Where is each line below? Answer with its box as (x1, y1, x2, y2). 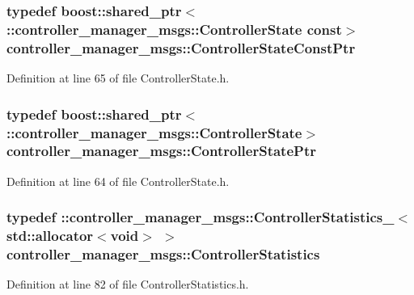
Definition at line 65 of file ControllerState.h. (6, 70, 230, 86)
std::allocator (6, 225, 94, 246)
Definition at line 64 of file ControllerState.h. (6, 172, 230, 189)
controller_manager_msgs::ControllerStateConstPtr (6, 37, 356, 57)
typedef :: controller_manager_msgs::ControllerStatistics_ (6, 207, 395, 227)
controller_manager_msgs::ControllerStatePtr (6, 141, 316, 161)
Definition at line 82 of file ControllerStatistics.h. (6, 276, 249, 293)
